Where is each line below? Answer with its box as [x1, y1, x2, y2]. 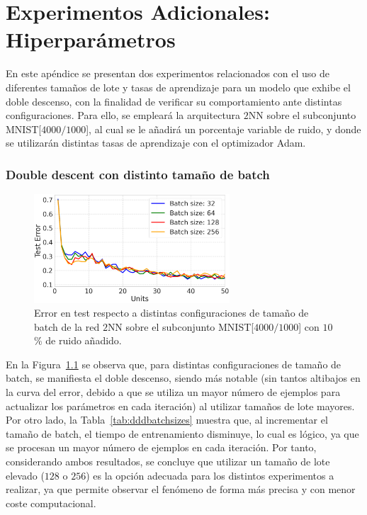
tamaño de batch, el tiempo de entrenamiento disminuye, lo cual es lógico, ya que [6, 426, 359, 441]
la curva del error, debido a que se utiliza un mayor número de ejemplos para [6, 385, 341, 400]
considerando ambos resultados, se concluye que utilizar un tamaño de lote [6, 454, 330, 469]
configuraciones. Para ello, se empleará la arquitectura [6, 108, 241, 123]
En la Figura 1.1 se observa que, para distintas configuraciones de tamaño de [6, 356, 341, 371]
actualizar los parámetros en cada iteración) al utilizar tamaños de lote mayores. [6, 398, 355, 413]
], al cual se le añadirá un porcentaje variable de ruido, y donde [86, 121, 361, 136]
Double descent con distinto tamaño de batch [6, 165, 270, 183]
